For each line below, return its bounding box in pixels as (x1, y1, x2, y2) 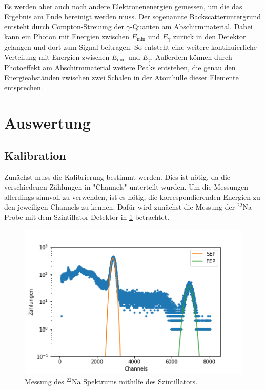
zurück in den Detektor (173, 31, 246, 42)
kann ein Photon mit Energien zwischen (4, 31, 129, 42)
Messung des (25, 376, 64, 386)
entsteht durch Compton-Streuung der (4, 21, 124, 32)
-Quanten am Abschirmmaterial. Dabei (130, 21, 253, 32)
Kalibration (4, 147, 66, 163)
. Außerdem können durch (151, 51, 232, 62)
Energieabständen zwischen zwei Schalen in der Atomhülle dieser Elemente (4, 72, 239, 83)
